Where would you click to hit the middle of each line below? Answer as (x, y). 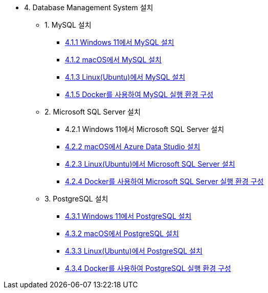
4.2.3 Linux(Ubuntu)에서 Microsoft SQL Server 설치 (150, 164)
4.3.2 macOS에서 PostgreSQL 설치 (122, 233)
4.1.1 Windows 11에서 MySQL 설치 (120, 42)
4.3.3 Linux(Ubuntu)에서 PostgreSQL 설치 (134, 251)
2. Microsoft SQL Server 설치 (93, 112)
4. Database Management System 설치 (89, 7)
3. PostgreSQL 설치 (76, 199)
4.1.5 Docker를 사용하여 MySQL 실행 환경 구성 (139, 94)
